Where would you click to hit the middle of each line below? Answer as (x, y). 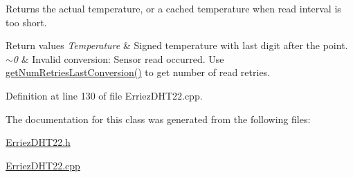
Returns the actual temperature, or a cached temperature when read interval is (173, 8)
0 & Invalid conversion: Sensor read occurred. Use (118, 58)
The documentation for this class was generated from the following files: (158, 119)
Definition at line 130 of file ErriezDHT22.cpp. (104, 95)
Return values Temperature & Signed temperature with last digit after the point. (177, 45)
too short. (26, 22)
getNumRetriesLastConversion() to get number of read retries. (138, 72)
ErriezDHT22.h (38, 142)
